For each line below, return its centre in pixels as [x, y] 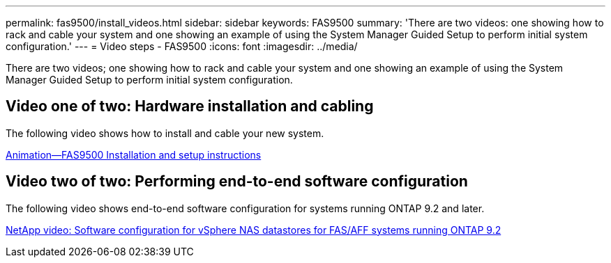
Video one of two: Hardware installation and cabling [190, 106]
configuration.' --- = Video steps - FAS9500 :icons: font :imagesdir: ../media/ [182, 46]
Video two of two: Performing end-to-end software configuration [237, 182]
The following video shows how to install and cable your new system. [165, 133]
